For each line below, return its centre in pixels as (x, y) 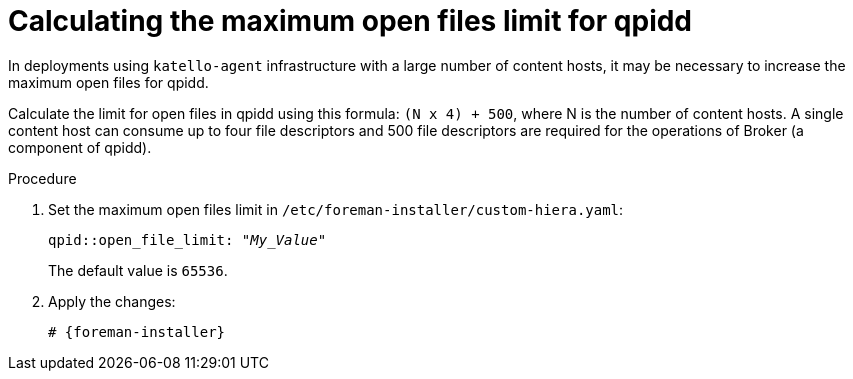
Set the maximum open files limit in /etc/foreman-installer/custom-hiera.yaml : (336, 209)
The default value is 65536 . (138, 270)
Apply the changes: (112, 301)
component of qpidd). (80, 147)
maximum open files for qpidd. (108, 82)
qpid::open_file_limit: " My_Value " (187, 239)
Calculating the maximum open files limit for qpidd (350, 21)
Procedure (42, 178)
